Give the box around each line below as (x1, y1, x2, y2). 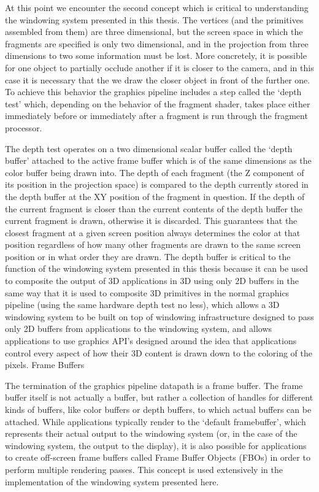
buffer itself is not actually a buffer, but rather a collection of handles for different (5, 391, 313, 404)
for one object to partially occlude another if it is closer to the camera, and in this (5, 61, 314, 74)
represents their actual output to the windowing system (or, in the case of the (5, 427, 298, 440)
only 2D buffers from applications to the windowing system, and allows (5, 322, 272, 335)
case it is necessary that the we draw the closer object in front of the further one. (5, 73, 310, 86)
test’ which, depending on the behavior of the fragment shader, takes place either (5, 97, 310, 110)
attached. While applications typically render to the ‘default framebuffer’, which (5, 415, 306, 428)
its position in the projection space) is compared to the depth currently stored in (5, 178, 309, 191)
